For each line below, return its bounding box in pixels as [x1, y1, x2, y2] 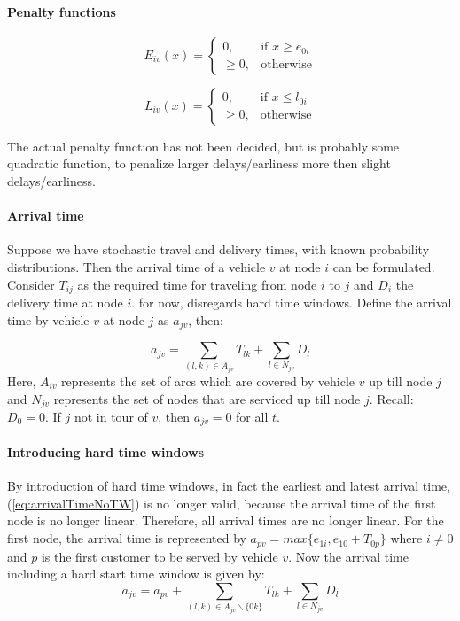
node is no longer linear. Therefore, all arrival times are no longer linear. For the [7, 511, 444, 530]
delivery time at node [7, 293, 123, 312]
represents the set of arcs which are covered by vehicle [61, 371, 355, 390]
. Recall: [369, 389, 414, 408]
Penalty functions [7, 2, 116, 20]
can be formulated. [332, 257, 435, 276]
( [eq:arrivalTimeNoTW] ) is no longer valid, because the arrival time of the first [7, 493, 436, 512]
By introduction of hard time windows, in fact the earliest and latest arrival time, [7, 477, 450, 495]
